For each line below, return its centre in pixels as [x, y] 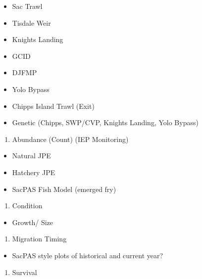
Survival [25, 272]
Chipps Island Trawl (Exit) [53, 106]
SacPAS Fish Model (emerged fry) [64, 189]
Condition [27, 206]
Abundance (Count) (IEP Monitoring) [70, 139]
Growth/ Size [32, 222]
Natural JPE [31, 156]
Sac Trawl [27, 6]
